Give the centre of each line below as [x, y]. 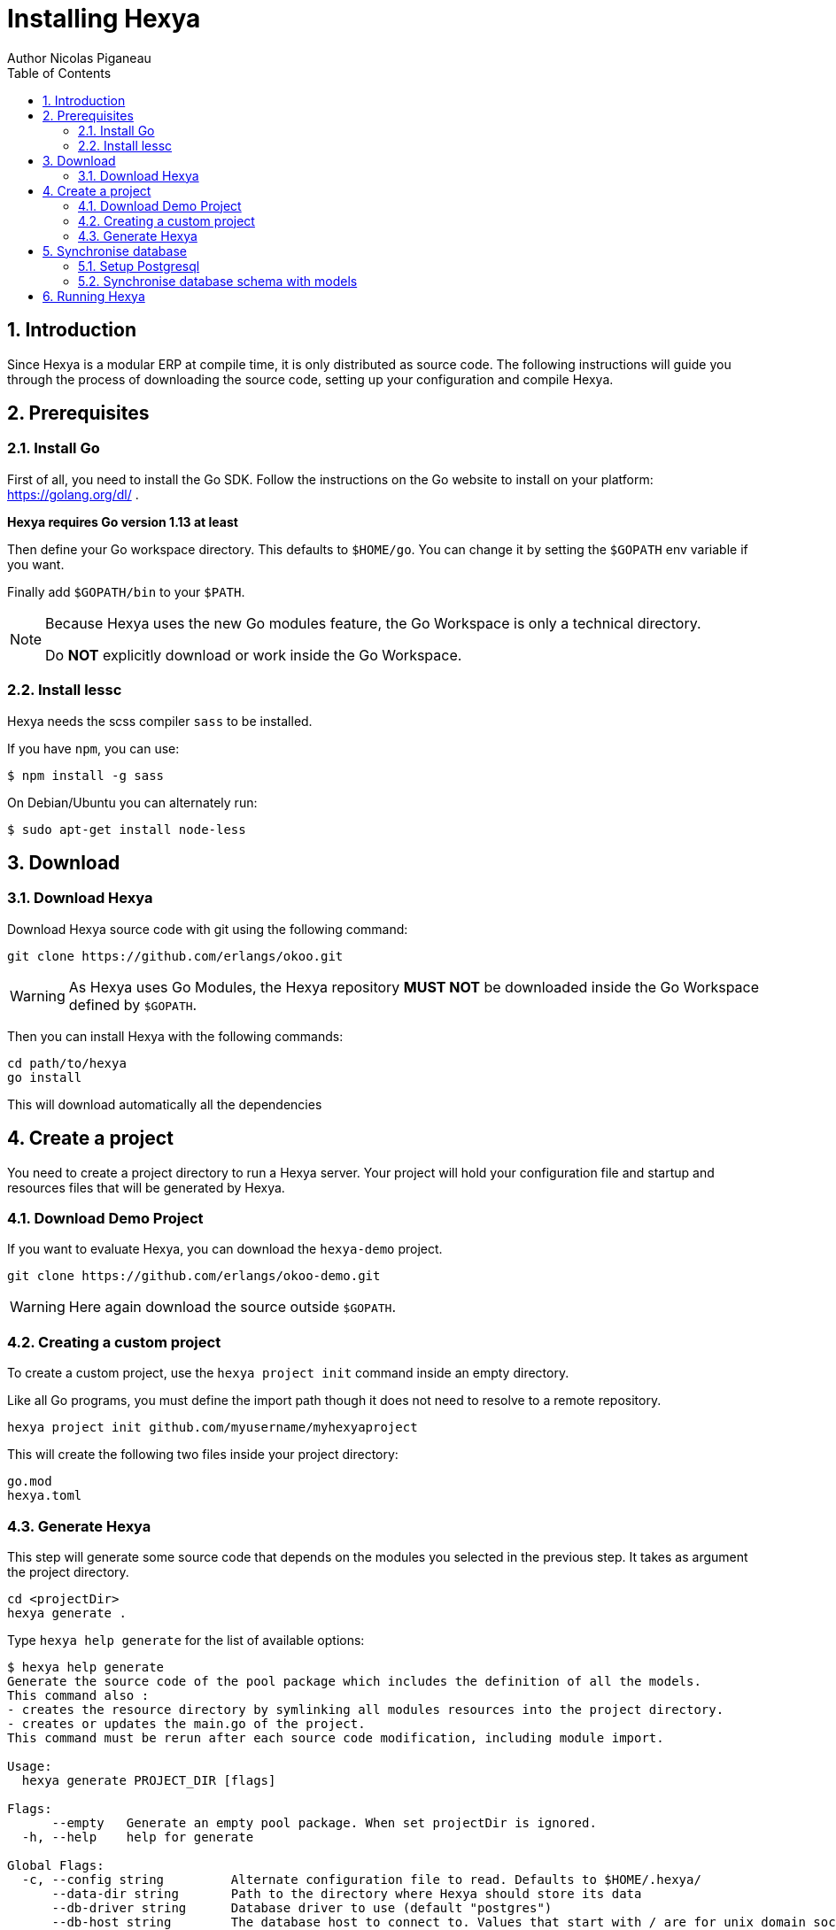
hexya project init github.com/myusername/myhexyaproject [213, 1428]
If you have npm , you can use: [93, 748]
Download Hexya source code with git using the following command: [208, 929]
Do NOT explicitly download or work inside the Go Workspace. [254, 655]
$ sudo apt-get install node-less [127, 829]
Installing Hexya [104, 19]
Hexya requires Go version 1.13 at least [123, 521]
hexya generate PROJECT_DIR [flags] [149, 1780]
